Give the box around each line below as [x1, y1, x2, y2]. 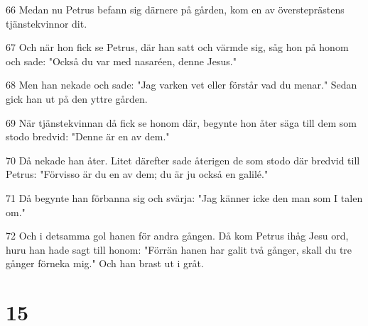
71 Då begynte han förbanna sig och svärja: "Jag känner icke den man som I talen [6, 190, 363, 205]
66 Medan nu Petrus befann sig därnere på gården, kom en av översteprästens [6, 2, 345, 16]
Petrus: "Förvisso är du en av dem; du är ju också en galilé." [6, 167, 269, 181]
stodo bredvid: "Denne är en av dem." [6, 129, 170, 144]
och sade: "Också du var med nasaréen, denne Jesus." [6, 53, 237, 68]
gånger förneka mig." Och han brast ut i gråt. [6, 256, 204, 271]
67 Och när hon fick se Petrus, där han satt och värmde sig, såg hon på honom [6, 40, 349, 55]
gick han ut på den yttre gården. [6, 91, 148, 106]
